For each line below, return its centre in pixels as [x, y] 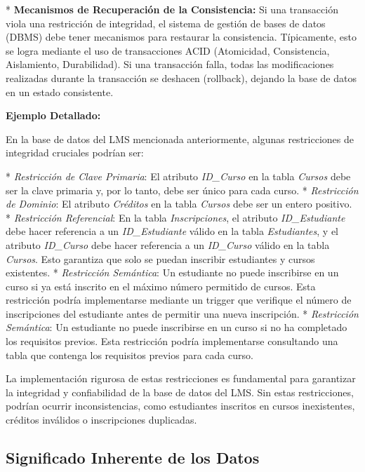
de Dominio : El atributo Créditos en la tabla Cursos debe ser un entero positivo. [179, 204]
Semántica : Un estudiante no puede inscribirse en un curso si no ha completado [177, 327]
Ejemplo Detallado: [53, 115]
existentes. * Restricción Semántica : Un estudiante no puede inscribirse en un [172, 272]
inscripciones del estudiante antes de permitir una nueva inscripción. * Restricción [182, 313]
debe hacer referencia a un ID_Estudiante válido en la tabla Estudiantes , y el [172, 231]
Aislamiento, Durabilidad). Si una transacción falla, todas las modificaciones [170, 64]
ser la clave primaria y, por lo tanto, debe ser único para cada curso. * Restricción [182, 190]
